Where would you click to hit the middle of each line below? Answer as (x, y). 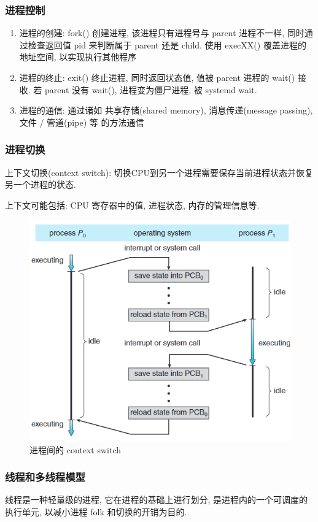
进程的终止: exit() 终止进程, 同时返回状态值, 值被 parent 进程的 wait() (157, 77)
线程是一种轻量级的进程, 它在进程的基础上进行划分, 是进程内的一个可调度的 (157, 500)
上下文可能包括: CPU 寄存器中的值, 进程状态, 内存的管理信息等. (132, 205)
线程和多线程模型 (45, 477)
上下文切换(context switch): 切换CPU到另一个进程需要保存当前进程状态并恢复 (159, 172)
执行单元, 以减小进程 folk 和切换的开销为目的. (96, 512)
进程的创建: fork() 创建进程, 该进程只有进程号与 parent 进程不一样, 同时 (162, 33)
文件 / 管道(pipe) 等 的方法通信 (82, 122)
